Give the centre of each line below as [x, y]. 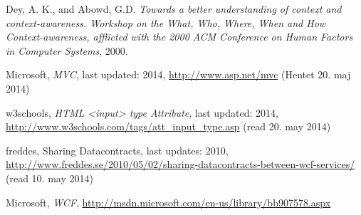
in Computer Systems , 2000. [67, 50]
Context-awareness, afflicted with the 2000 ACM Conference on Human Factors [179, 37]
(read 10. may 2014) [49, 178]
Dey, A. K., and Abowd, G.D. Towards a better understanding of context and [174, 9]
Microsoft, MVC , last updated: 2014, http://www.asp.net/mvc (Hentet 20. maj [178, 74]
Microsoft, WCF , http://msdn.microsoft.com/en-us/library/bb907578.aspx [168, 202]
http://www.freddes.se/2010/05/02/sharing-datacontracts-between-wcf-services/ [180, 164]
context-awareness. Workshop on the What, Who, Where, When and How [166, 22]
